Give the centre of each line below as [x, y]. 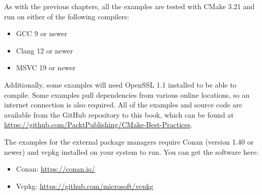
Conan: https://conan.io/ [56, 169]
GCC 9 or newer [41, 33]
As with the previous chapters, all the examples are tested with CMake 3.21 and [129, 6]
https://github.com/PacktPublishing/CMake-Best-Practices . [98, 124]
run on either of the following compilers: [67, 16]
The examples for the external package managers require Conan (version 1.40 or [129, 141]
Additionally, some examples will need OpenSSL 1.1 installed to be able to [120, 84]
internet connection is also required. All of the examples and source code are [123, 105]
